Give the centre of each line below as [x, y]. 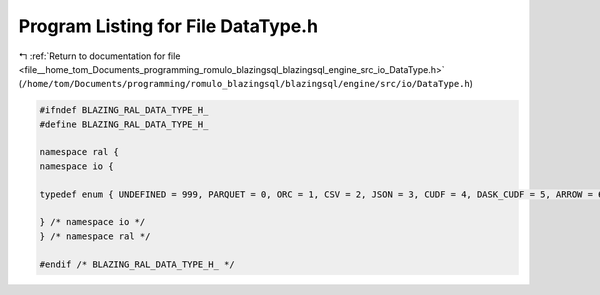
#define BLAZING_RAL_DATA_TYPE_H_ [124, 124]
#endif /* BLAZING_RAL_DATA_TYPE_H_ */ [137, 264]
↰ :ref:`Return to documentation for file [99, 56]
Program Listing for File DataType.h [168, 26]
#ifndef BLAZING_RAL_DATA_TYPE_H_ [124, 110]
